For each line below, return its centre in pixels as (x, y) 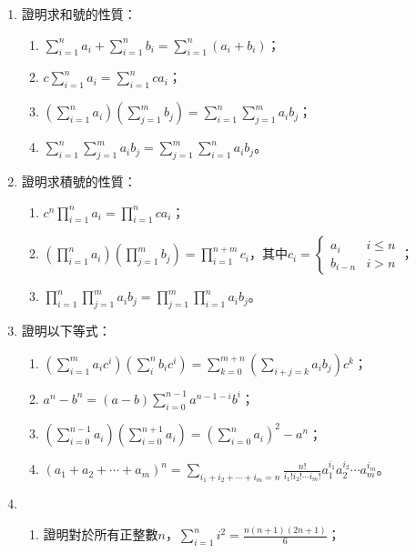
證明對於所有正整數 (101, 534)
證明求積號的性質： (79, 181)
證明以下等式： (66, 331)
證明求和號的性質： (79, 14)
